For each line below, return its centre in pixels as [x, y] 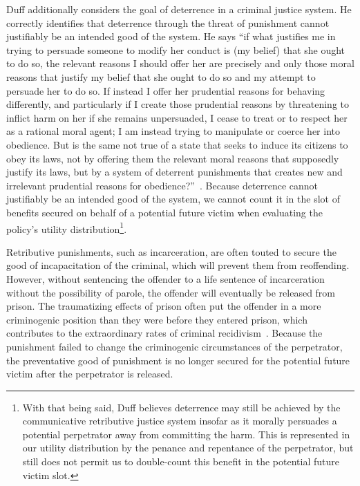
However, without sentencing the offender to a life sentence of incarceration [165, 278]
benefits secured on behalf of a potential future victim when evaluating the [164, 212]
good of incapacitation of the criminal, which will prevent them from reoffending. [178, 265]
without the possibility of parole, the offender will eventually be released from [171, 292]
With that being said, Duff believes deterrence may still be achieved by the [181, 407]
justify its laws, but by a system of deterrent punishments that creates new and [174, 172]
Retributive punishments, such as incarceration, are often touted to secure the [171, 251]
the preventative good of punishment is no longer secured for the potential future [178, 360]
